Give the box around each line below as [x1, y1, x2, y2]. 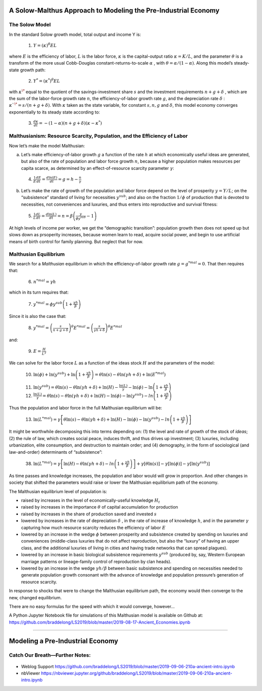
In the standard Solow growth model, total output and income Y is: [9, 32, 141, 37]
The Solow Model [9, 21, 51, 28]
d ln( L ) [46, 212, 57, 217]
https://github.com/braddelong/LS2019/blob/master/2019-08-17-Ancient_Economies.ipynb [9, 619, 191, 625]
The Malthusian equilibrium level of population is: [9, 488, 107, 494]
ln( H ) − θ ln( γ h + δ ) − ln [63, 461, 114, 466]
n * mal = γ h [33, 278, 56, 284]
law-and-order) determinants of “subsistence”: [9, 449, 103, 455]
